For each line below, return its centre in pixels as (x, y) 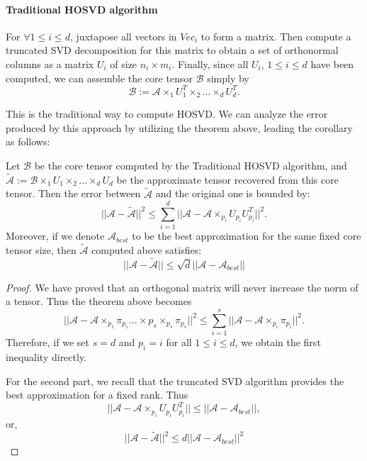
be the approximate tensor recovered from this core (227, 179)
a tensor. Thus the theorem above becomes (99, 301)
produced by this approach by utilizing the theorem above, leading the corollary (179, 127)
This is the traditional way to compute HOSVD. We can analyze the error (167, 114)
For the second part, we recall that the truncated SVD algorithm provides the (175, 381)
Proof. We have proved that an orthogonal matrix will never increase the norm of (182, 287)
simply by (228, 78)
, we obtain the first (278, 342)
